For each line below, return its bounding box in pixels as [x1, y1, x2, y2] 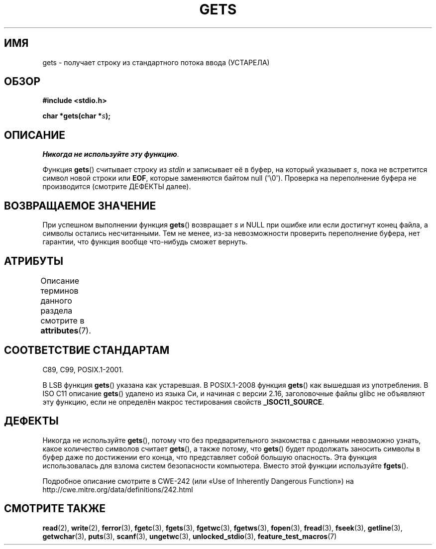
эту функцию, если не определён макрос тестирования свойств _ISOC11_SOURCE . [42, 397, 325, 406]
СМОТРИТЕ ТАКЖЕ [4, 502, 106, 515]
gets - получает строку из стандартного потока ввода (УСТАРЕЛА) [42, 58, 270, 67]
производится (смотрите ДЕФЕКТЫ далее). [42, 182, 191, 191]
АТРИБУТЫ [4, 254, 64, 267]
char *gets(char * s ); [42, 111, 110, 120]
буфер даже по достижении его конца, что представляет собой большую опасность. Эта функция [42, 452, 377, 461]
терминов [40, 285, 79, 296]
